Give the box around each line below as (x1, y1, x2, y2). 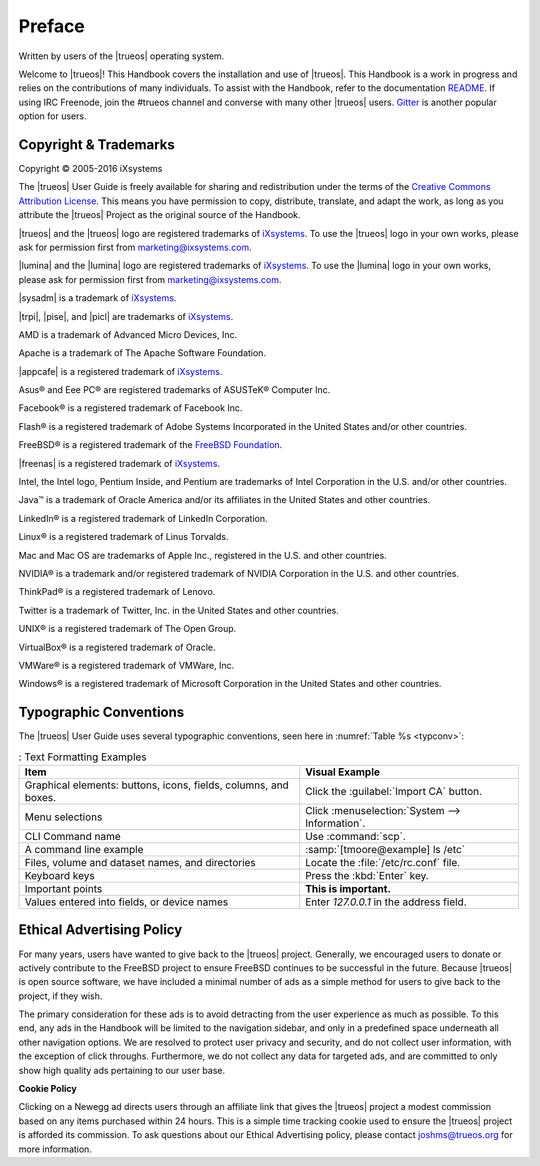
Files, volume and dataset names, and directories (24, 856, 257, 870)
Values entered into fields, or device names (24, 895, 229, 909)
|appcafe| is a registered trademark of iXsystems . (18, 365, 223, 377)
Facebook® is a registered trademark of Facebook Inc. (18, 402, 243, 414)
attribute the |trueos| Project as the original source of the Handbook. (18, 209, 301, 221)
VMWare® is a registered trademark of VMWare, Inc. (18, 659, 235, 671)
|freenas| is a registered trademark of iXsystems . (18, 457, 220, 469)
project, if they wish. (18, 990, 103, 1002)
